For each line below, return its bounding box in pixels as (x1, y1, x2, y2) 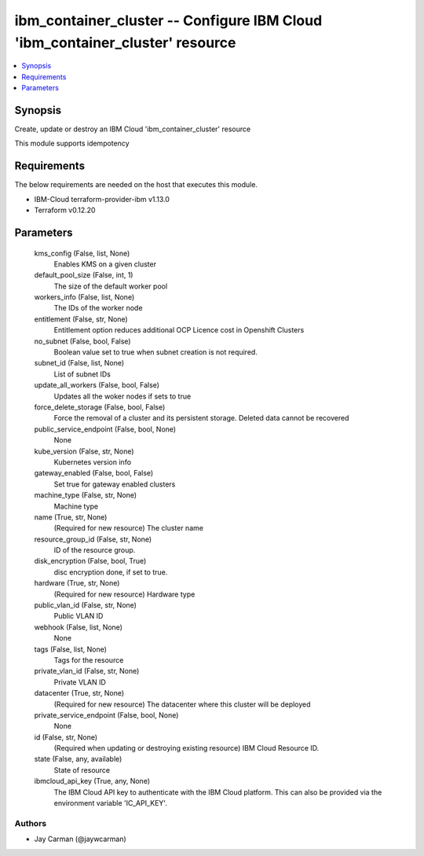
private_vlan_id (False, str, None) (34, 667, 140, 676)
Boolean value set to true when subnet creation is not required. (53, 347, 258, 357)
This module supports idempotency (14, 138, 130, 149)
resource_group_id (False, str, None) (34, 535, 152, 544)
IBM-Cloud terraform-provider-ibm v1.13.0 (34, 194, 170, 204)
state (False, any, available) (34, 755, 122, 764)
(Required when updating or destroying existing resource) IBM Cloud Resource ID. (53, 744, 320, 753)
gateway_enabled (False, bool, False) (34, 468, 154, 478)
